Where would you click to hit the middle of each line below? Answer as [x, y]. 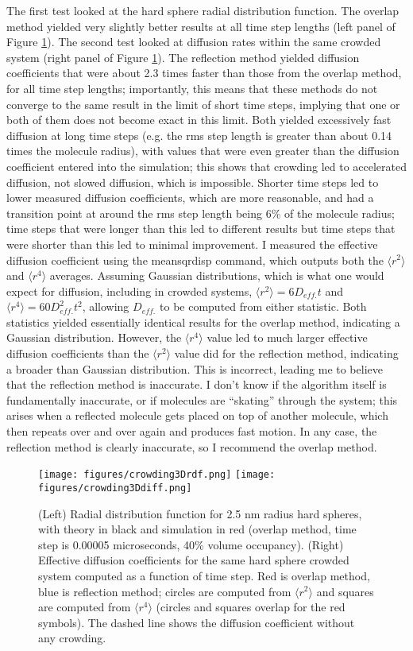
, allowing [106, 306]
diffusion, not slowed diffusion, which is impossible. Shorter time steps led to [193, 182]
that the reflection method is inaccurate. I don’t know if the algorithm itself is [197, 384]
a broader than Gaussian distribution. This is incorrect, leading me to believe [195, 368]
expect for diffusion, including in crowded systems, [129, 291]
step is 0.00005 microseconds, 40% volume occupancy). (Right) [191, 544]
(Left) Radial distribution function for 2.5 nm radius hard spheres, [200, 513]
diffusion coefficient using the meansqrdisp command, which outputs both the [195, 260]
